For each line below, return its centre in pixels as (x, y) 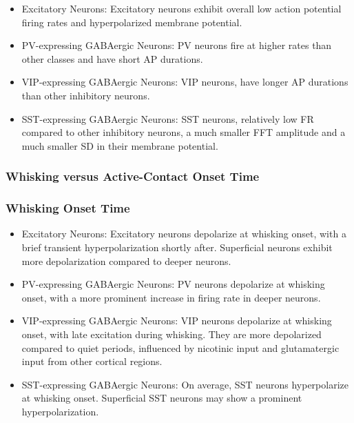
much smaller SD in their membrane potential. (120, 145)
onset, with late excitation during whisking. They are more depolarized (171, 334)
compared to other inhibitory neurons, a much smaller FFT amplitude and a (184, 132)
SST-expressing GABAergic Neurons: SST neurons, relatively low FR (168, 118)
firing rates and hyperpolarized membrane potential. (132, 22)
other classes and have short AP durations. (112, 58)
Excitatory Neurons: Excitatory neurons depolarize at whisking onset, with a (184, 234)
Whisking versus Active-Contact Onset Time (133, 176)
